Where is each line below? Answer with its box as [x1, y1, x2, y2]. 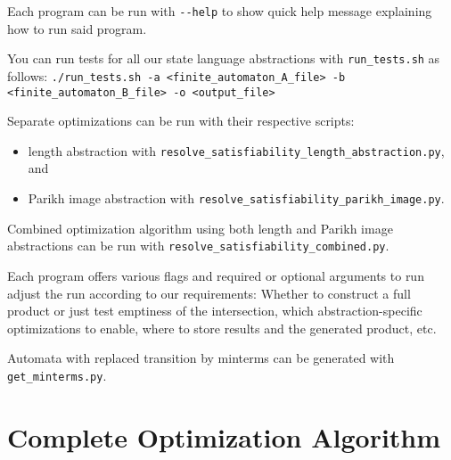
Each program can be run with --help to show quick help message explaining [7, 2, 432, 20]
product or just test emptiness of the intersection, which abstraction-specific [7, 301, 422, 320]
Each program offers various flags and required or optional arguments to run [7, 266, 424, 284]
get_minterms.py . [7, 366, 107, 384]
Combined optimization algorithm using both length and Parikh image [7, 218, 393, 237]
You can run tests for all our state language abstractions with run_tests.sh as [7, 49, 440, 68]
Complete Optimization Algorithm [7, 418, 441, 455]
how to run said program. [7, 19, 147, 37]
